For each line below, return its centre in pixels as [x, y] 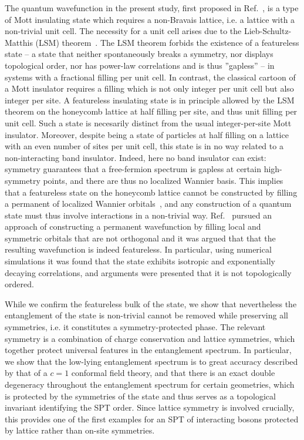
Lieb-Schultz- [268, 31]
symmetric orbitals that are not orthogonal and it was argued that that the [140, 238]
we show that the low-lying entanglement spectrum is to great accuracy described [151, 361]
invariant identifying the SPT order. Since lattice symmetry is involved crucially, [150, 407]
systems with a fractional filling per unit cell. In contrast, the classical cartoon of [150, 77]
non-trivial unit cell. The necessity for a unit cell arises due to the [123, 31]
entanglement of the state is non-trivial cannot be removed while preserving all [146, 315]
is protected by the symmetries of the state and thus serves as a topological [140, 396]
